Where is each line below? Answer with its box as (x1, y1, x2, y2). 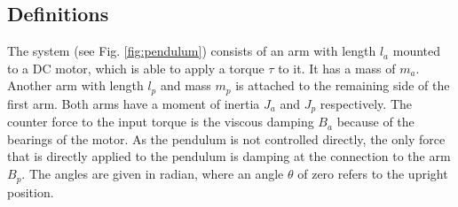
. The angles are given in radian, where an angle (21, 165, 284, 183)
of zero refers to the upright (297, 165, 448, 183)
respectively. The (320, 94, 413, 112)
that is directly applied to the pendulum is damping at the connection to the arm (7, 147, 451, 165)
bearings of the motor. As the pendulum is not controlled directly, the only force (7, 129, 446, 148)
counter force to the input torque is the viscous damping (7, 112, 314, 131)
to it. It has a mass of (278, 58, 396, 77)
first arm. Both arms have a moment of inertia (7, 94, 260, 112)
